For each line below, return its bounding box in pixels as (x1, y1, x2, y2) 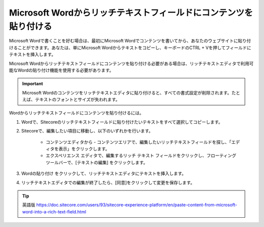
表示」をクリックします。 (58, 146, 110, 152)
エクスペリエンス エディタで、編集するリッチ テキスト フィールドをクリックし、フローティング (45, 152, 237, 158)
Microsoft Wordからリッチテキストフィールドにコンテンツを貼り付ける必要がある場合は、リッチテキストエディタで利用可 (9, 60, 254, 66)
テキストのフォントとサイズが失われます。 (35, 96, 120, 102)
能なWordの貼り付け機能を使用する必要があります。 (9, 67, 114, 73)
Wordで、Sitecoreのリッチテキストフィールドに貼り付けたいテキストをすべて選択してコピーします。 (21, 119, 223, 125)
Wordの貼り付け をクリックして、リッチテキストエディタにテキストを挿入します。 (21, 170, 186, 176)
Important (22, 81, 44, 87)
